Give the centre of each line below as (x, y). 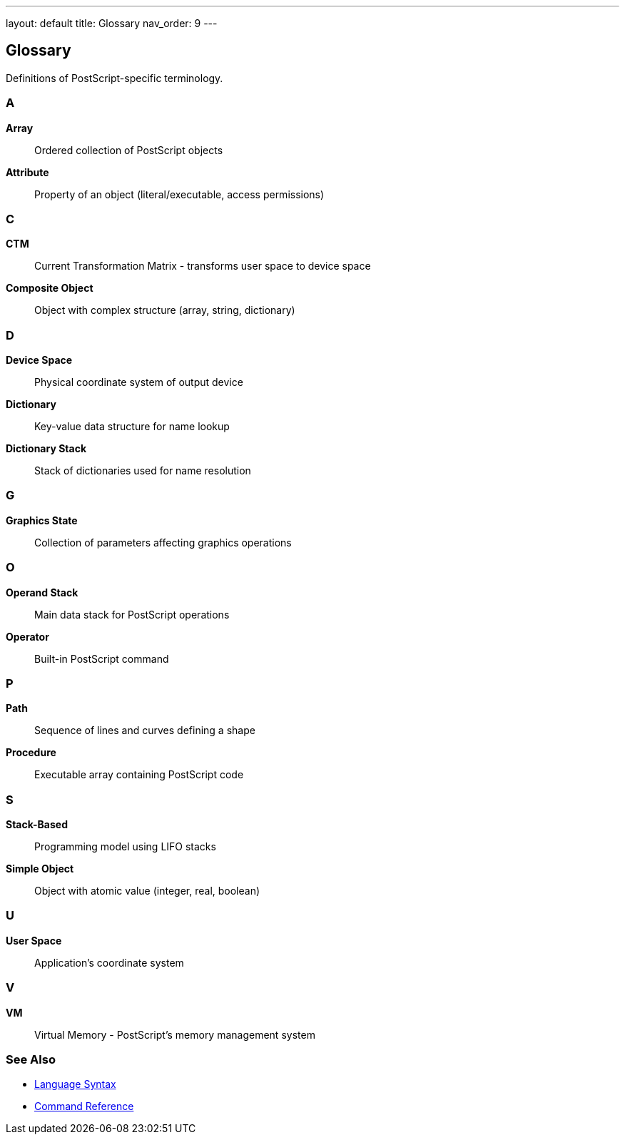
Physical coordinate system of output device (139, 382)
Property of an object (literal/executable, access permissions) (179, 194)
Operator (27, 636)
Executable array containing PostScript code (139, 775)
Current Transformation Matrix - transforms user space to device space (203, 266)
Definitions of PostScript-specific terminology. (115, 78)
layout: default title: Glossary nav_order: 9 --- (112, 23)
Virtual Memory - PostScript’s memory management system (175, 1034)
